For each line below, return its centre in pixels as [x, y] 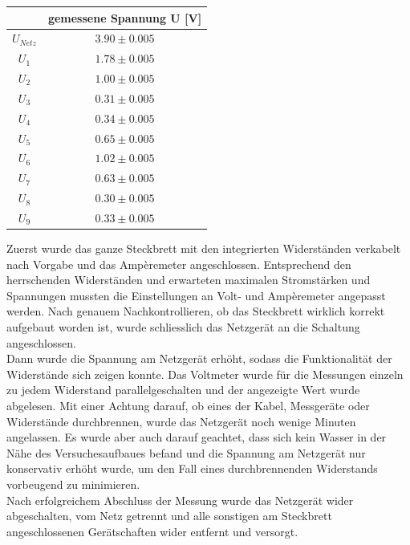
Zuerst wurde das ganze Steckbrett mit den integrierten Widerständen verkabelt [204, 248]
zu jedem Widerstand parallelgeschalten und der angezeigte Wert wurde [183, 390]
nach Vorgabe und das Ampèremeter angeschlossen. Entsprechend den [179, 264]
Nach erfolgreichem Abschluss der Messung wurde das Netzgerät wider [180, 500]
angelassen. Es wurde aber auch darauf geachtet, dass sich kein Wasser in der [197, 437]
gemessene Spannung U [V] [125, 17]
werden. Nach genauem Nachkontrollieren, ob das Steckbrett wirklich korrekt [196, 311]
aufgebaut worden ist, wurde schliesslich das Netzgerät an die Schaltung [183, 327]
